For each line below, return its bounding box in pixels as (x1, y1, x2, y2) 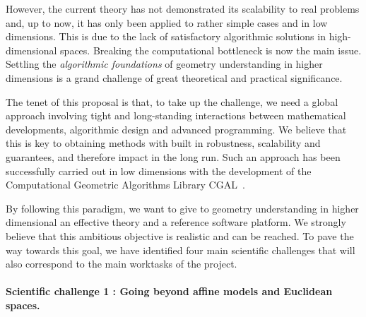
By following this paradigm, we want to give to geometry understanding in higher (6, 201, 359, 215)
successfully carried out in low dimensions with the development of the (6, 163, 312, 178)
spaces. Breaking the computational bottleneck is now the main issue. (60, 42, 362, 57)
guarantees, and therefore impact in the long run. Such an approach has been (6, 149, 341, 164)
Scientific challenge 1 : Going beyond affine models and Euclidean (6, 284, 333, 299)
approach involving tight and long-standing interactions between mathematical (6, 108, 346, 123)
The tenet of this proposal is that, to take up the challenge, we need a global (6, 94, 338, 109)
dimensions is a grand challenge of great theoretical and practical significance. (6, 70, 343, 85)
